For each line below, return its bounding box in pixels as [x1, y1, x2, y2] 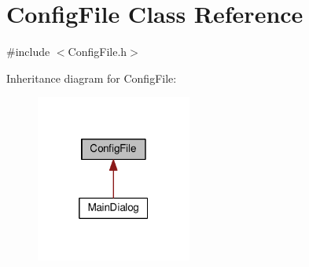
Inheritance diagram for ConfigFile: [6, 69, 177, 86]
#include [6, 43, 50, 60]
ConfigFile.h [68, 43, 127, 60]
